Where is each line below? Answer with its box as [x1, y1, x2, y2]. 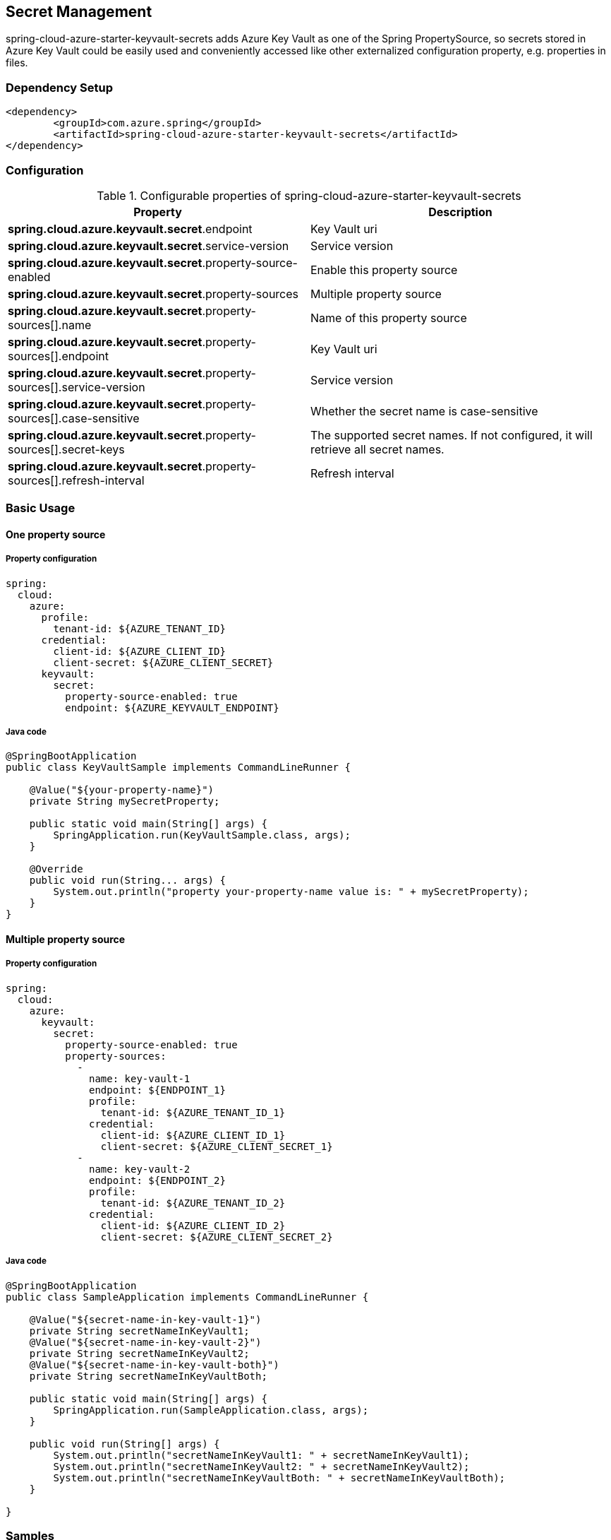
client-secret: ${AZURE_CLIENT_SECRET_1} [100, 1140, 333, 1152]
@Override [29, 863, 83, 875]
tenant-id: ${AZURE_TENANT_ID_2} [100, 1197, 286, 1209]
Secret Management [6, 3, 152, 20]
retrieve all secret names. [310, 442, 444, 456]
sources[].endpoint [8, 348, 109, 363]
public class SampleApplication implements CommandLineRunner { [6, 1291, 369, 1303]
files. [6, 57, 28, 69]
